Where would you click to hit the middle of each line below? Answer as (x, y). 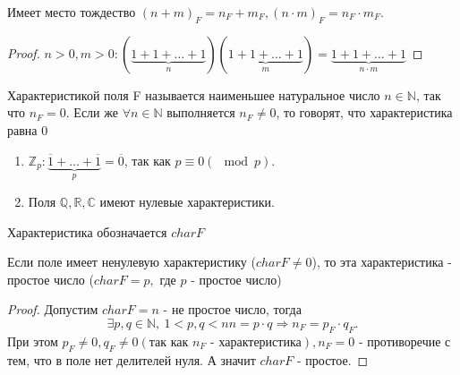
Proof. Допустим (53, 309)
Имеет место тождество (72, 12)
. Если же (92, 112)
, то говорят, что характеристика (364, 112)
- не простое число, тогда (232, 309)
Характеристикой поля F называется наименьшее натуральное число (194, 94)
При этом (33, 341)
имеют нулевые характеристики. (187, 202)
